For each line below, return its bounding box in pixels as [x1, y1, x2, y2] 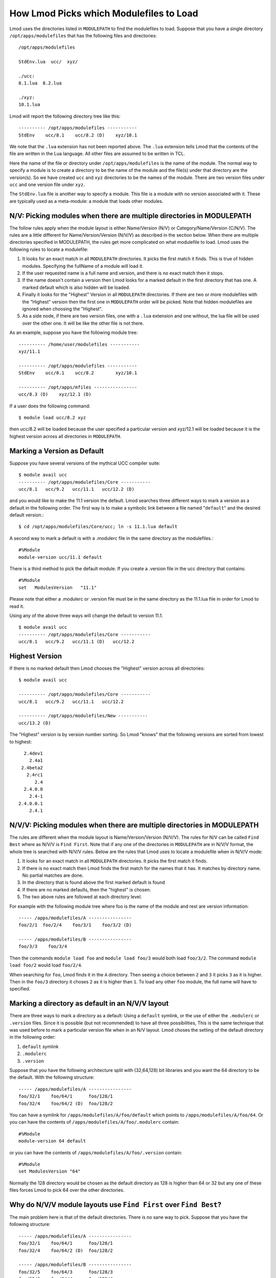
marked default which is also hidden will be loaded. [22, 284, 130, 290]
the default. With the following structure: [9, 1074, 95, 1081]
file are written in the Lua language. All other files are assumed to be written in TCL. [9, 151, 186, 157]
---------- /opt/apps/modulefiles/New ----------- [18, 713, 148, 719]
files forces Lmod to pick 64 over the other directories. [9, 1187, 125, 1193]
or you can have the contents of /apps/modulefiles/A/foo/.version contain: [9, 1149, 182, 1155]
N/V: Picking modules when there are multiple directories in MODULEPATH [9, 211, 251, 220]
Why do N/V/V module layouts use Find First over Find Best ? [9, 1200, 222, 1209]
